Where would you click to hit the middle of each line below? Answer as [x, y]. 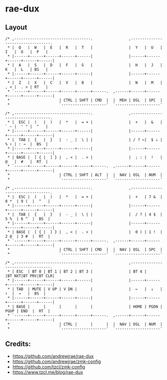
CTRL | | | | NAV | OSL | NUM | [113, 324]
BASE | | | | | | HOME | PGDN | [90, 307]
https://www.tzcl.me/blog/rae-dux [48, 372]
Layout [16, 27]
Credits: [18, 344]
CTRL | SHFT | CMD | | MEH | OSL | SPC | [113, 100]
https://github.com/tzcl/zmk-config [49, 366]
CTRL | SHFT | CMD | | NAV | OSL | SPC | [113, 249]
